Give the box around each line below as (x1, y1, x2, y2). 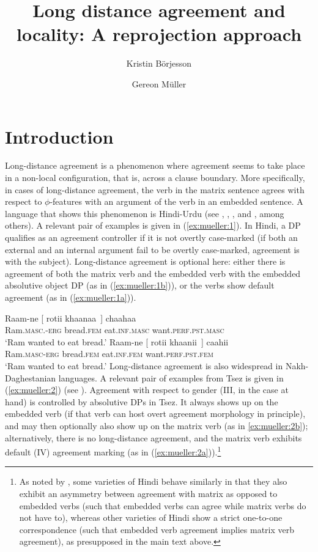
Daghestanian (5, 371, 56, 384)
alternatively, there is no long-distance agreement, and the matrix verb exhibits (5, 431, 302, 444)
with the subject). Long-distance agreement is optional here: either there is (5, 255, 286, 268)
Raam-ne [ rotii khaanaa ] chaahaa (5, 311, 136, 324)
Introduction (5, 123, 114, 149)
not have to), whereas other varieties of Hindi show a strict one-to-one (19, 511, 283, 524)
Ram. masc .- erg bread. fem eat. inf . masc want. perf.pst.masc (5, 323, 224, 336)
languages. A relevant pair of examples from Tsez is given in (58, 371, 284, 384)
